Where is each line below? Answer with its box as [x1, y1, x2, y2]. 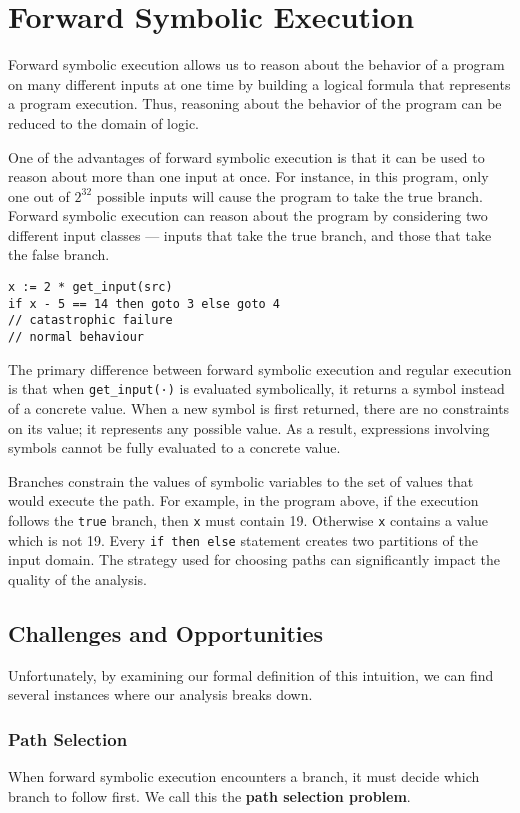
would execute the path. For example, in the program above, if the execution [8, 490, 479, 511]
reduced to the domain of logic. [8, 112, 199, 133]
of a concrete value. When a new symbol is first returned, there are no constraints [8, 397, 510, 418]
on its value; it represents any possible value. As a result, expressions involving [8, 417, 490, 438]
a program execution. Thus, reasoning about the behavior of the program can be [8, 93, 502, 114]
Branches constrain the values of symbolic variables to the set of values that [8, 470, 474, 491]
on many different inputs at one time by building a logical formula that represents [8, 73, 511, 94]
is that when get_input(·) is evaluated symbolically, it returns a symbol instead [8, 378, 505, 399]
